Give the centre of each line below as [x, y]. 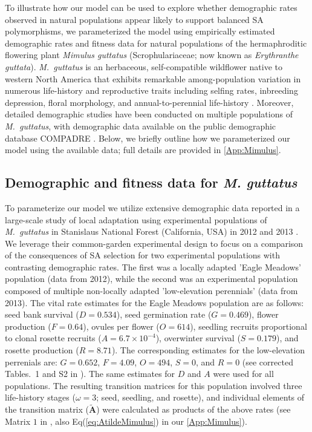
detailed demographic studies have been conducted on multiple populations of [149, 114]
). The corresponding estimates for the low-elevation [208, 350]
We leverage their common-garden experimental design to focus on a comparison [154, 243]
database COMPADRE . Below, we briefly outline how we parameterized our [148, 138]
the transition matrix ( [47, 409]
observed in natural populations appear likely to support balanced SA [134, 19]
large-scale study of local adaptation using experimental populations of [136, 219]
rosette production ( [42, 350]
